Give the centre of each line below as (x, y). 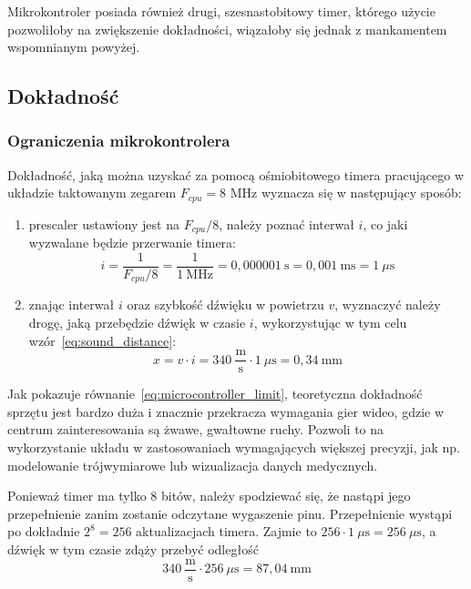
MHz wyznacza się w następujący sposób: (346, 193)
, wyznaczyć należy (388, 305)
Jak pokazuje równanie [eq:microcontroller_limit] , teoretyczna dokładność (215, 394)
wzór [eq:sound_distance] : (102, 340)
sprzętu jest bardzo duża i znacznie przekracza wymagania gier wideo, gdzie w (226, 411)
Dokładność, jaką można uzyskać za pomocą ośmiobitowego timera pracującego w (235, 174)
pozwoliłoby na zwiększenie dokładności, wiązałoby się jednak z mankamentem (227, 29)
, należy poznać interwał (287, 223)
